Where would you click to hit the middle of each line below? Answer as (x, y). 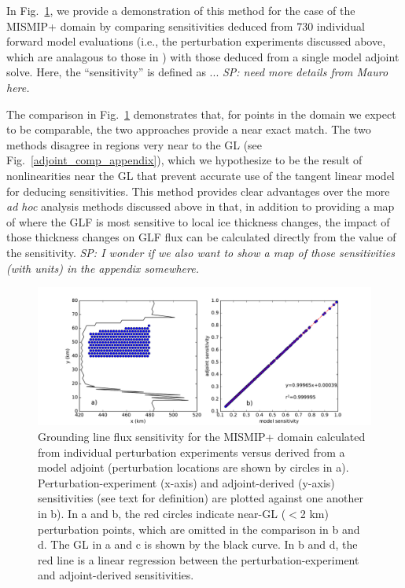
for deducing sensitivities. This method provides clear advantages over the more (198, 191)
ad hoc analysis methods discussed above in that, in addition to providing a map (201, 206)
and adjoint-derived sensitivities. (116, 575)
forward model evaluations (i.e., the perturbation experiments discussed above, (196, 41)
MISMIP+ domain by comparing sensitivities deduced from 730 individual (186, 26)
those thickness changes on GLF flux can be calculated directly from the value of (201, 237)
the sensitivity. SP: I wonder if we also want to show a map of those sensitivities (201, 252)
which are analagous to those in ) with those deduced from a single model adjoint (203, 56)
